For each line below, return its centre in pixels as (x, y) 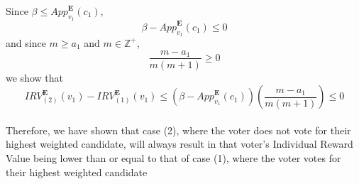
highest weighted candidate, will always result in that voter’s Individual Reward (179, 144)
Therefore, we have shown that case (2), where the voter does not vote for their (178, 130)
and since (26, 42)
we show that (34, 77)
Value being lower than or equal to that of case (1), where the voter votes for (173, 157)
